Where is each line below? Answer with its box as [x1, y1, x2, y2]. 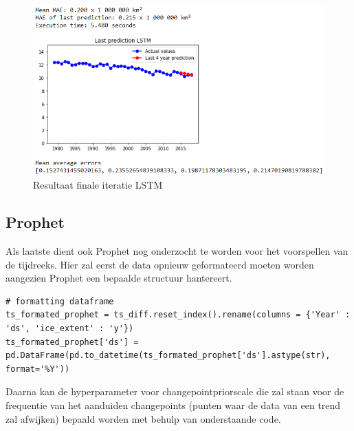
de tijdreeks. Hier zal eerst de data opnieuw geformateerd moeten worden [5, 257, 314, 271]
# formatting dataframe [5, 296, 114, 306]
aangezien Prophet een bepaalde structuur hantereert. [5, 271, 232, 285]
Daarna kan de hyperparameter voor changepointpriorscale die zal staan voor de [5, 384, 344, 399]
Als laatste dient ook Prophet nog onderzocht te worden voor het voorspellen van [5, 243, 349, 257]
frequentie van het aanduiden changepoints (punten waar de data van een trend [5, 397, 341, 412]
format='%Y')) [5, 364, 70, 374]
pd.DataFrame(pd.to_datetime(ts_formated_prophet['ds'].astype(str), [5, 350, 331, 361]
